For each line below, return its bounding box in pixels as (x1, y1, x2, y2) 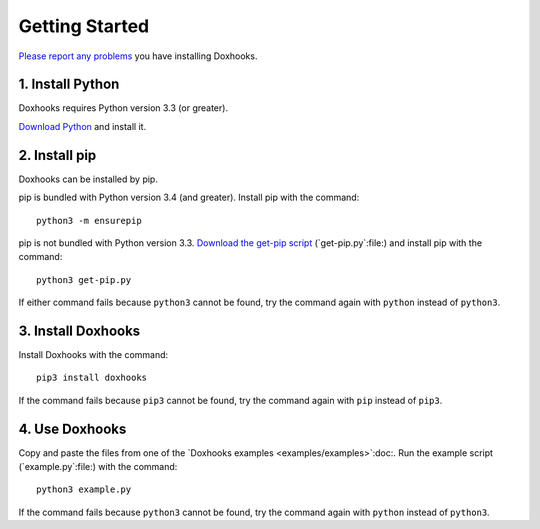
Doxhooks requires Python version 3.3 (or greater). (18, 102, 229, 114)
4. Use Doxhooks (18, 420, 127, 437)
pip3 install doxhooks (36, 372, 148, 384)
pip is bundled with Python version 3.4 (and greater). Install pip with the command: (18, 191, 360, 204)
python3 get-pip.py (36, 274, 132, 285)
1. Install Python (18, 76, 120, 93)
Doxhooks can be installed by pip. (18, 173, 159, 185)
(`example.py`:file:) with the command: (18, 461, 178, 473)
